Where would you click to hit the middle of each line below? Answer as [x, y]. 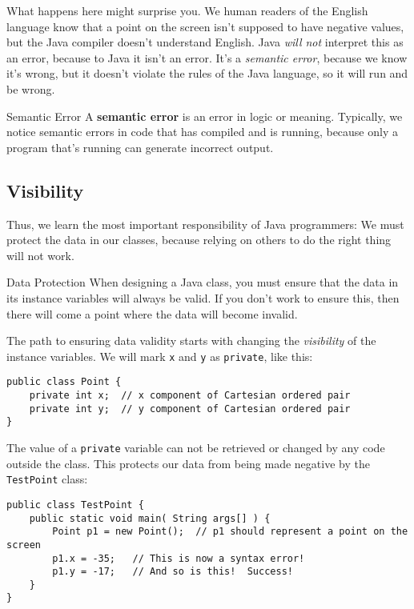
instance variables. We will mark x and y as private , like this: [160, 356]
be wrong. [31, 88]
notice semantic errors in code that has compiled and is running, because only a [202, 132]
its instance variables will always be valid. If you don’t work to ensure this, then [203, 297]
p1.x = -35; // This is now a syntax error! [179, 558]
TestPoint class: [47, 479]
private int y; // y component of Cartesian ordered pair [190, 409]
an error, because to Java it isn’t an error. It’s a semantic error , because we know [207, 57]
